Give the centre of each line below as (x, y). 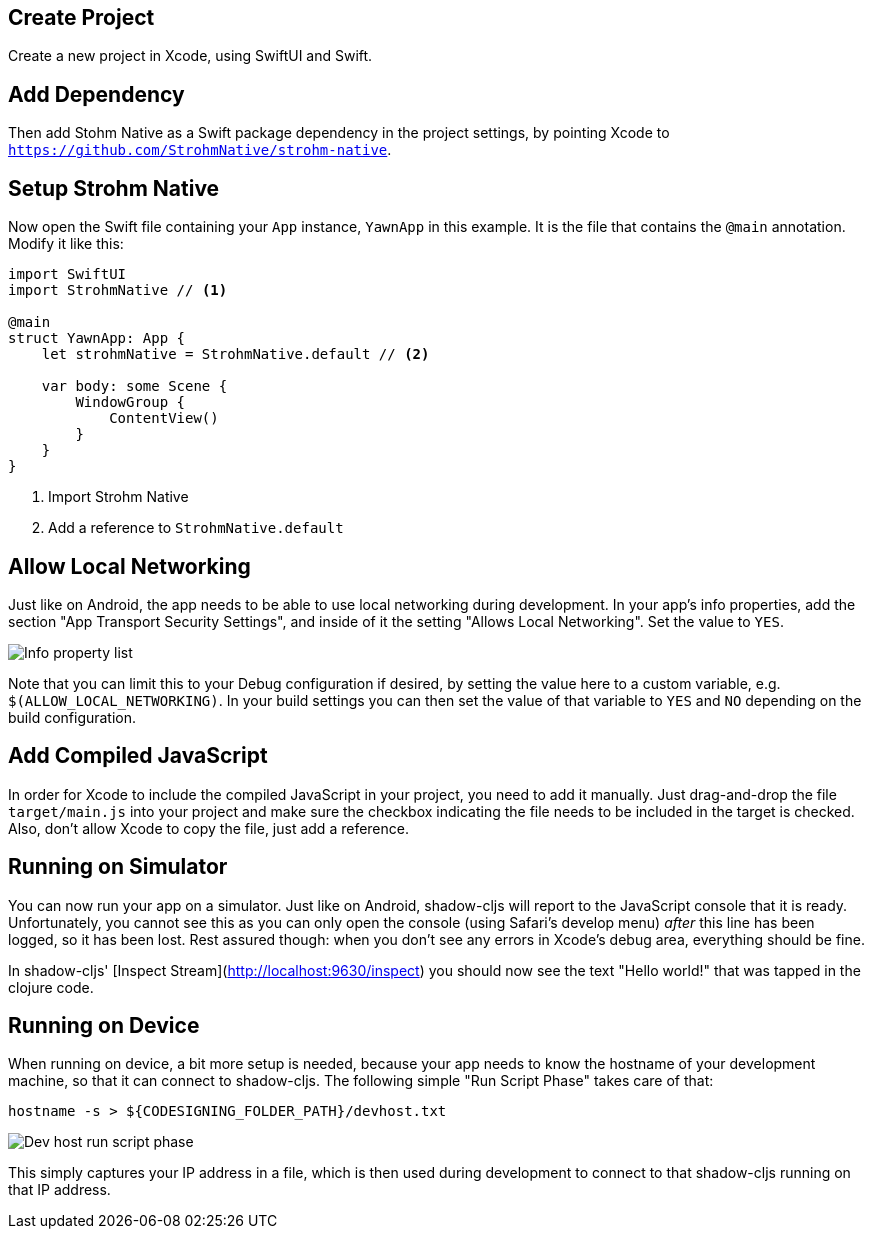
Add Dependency (96, 94)
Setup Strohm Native (114, 188)
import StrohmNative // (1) (118, 290)
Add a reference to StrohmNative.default (196, 528)
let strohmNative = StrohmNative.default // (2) (235, 354)
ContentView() (164, 418)
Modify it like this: (66, 244)
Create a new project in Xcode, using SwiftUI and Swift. (190, 56)
